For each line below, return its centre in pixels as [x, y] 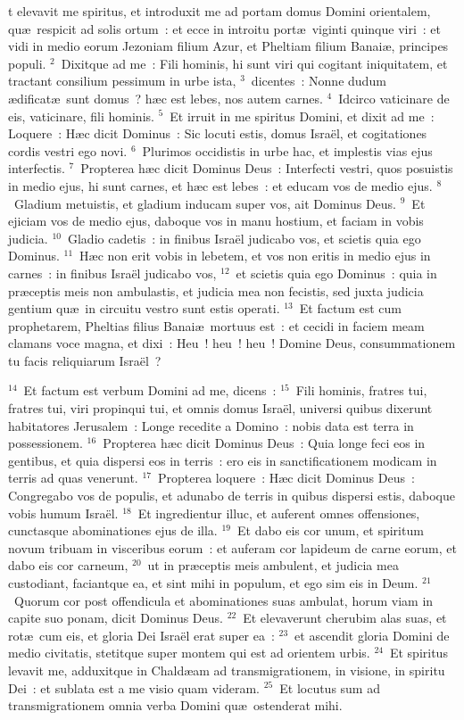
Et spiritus [418, 653]
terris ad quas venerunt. [73, 478]
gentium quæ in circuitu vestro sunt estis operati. [144, 308]
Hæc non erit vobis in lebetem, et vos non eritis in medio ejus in [255, 256]
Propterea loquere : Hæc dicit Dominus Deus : [286, 478]
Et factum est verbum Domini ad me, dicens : [150, 390]
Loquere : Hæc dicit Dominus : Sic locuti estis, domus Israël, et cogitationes [218, 133]
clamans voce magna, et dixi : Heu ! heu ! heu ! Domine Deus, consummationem [232, 343]
